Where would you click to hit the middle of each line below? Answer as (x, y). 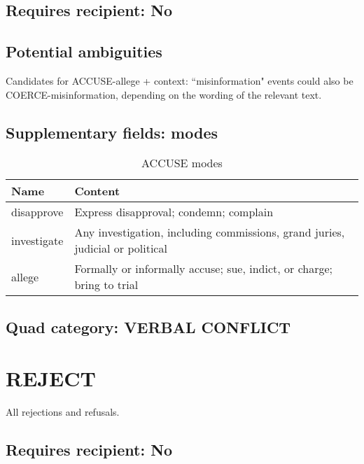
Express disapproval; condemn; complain (174, 212)
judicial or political (121, 248)
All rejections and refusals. (63, 412)
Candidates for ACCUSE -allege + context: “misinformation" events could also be (180, 80)
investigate (37, 240)
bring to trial (106, 285)
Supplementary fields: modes (112, 132)
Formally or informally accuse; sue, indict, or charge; (204, 269)
